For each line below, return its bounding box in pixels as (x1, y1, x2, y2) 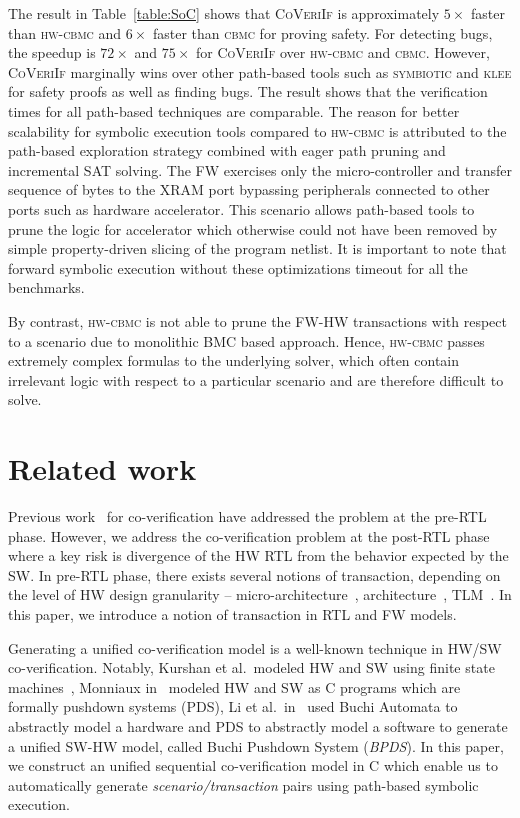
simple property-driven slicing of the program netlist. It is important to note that (8, 238, 507, 259)
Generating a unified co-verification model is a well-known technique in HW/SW (8, 637, 502, 658)
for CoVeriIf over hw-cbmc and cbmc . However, (196, 42, 490, 63)
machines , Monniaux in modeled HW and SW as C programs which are (8, 676, 461, 697)
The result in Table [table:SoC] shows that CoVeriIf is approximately (8, 3, 440, 23)
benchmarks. (8, 277, 85, 298)
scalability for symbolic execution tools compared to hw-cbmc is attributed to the (8, 120, 507, 141)
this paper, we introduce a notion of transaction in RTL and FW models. (8, 603, 457, 624)
